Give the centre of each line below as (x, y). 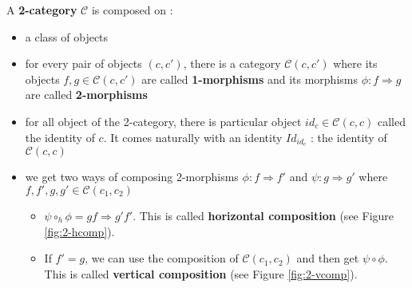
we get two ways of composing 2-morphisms (132, 177)
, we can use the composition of (162, 258)
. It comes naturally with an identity (193, 137)
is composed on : (132, 10)
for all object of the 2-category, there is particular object (163, 121)
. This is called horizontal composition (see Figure (263, 216)
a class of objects (67, 36)
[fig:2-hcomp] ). (79, 231)
